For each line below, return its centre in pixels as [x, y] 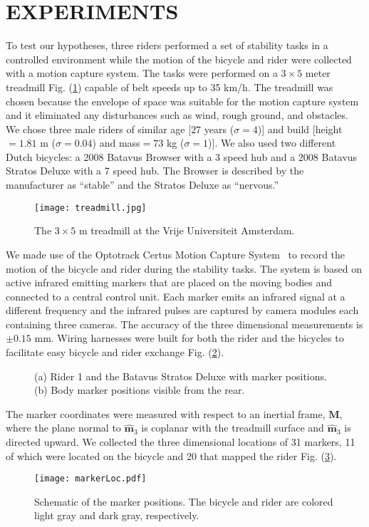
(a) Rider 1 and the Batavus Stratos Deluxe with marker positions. [181, 376]
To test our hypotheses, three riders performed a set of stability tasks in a [167, 45]
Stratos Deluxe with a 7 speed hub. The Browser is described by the [155, 171]
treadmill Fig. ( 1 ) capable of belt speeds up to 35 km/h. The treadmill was [170, 87]
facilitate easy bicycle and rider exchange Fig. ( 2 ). [115, 352]
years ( [219, 129]
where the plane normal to [63, 428]
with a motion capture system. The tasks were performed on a [142, 73]
